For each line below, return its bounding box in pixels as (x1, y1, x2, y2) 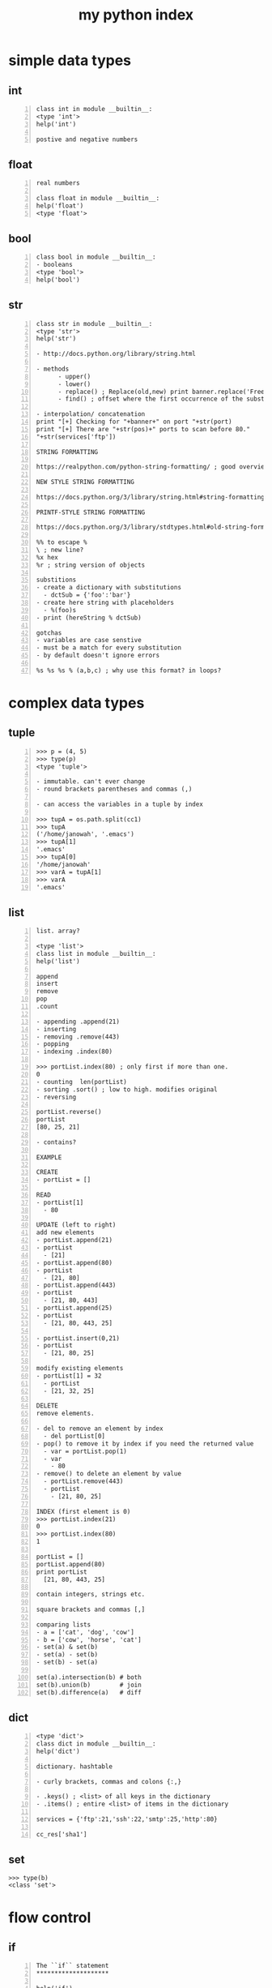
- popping (36, 1040, 70, 1048)
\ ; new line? (36, 546, 84, 554)
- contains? (36, 1138, 77, 1146)
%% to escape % (36, 538, 87, 546)
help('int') (36, 120, 77, 128)
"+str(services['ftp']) (36, 432, 117, 441)
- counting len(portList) (36, 1078, 127, 1086)
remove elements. (36, 1409, 95, 1418)
